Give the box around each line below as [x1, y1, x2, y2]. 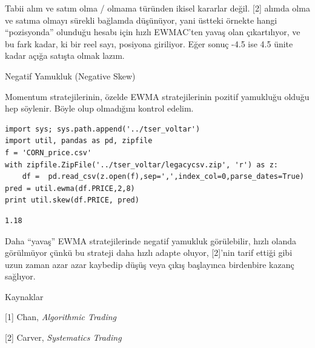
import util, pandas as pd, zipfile [5, 136, 153, 146]
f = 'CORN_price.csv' [5, 148, 92, 157]
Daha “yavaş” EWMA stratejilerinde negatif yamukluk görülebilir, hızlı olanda [5, 234, 297, 247]
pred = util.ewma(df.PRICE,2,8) [5, 184, 135, 193]
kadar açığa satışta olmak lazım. [5, 49, 125, 62]
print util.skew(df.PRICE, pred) [5, 196, 139, 205]
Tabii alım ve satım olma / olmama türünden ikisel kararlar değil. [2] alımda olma [5, 2, 310, 14]
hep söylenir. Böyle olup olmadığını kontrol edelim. [5, 102, 194, 115]
